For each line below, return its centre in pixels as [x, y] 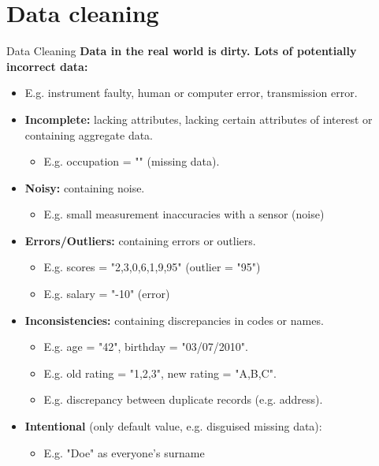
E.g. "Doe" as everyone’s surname [124, 452]
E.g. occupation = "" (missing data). [132, 161]
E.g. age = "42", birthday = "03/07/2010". [146, 347]
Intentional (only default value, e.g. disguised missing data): [173, 426]
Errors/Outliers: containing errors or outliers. [140, 240]
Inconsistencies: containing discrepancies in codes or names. [174, 320]
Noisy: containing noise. [85, 187]
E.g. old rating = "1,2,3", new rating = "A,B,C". [160, 373]
